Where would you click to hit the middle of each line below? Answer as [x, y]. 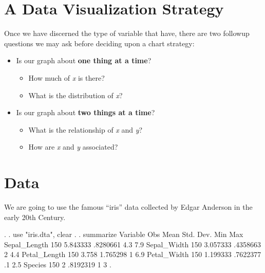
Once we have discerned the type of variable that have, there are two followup [127, 33]
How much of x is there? [67, 77]
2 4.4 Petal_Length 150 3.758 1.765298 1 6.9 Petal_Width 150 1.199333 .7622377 [133, 254]
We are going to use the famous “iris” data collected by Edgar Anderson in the [128, 207]
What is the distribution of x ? [75, 95]
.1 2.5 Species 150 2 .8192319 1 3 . [58, 264]
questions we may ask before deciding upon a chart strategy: [99, 43]
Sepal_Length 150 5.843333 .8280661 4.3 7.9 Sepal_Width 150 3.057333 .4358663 [132, 244]
